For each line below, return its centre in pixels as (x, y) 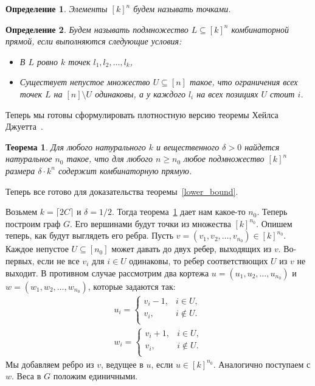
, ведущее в (122, 364)
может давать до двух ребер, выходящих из (192, 249)
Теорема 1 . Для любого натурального (76, 146)
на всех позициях (227, 93)
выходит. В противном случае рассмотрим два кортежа (107, 272)
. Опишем (274, 223)
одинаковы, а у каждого (140, 93)
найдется (262, 146)
